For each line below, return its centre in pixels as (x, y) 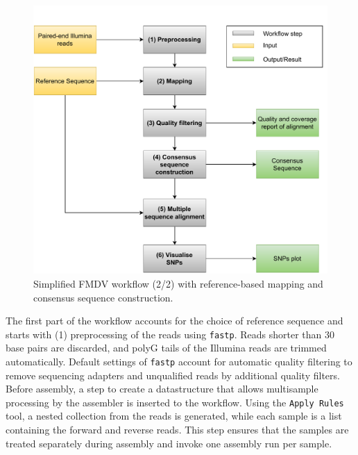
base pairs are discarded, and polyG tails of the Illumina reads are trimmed (166, 348)
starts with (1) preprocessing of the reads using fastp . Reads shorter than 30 (170, 334)
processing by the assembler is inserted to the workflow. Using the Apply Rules (175, 402)
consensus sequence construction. (103, 297)
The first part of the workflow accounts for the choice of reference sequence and (174, 321)
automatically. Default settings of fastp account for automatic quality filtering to (179, 361)
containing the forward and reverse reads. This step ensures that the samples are (177, 430)
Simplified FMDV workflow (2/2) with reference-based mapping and (178, 283)
